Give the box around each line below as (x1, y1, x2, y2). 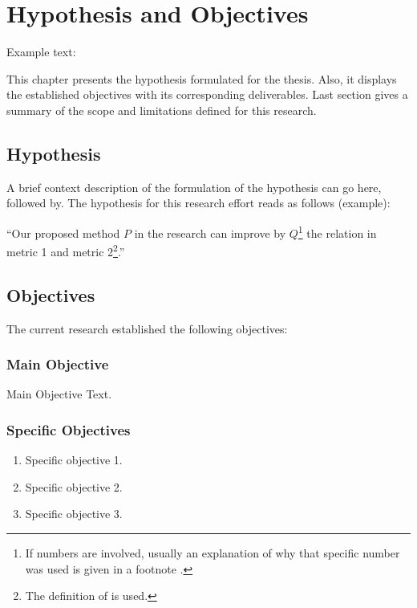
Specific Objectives (6, 419, 131, 439)
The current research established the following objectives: (6, 320, 288, 337)
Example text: (6, 43, 76, 60)
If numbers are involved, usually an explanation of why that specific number (25, 545, 400, 561)
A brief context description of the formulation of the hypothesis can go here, (6, 178, 382, 195)
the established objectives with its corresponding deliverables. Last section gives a (6, 86, 408, 103)
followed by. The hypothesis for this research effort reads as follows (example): (6, 194, 391, 211)
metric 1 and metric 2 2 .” (6, 241, 125, 259)
